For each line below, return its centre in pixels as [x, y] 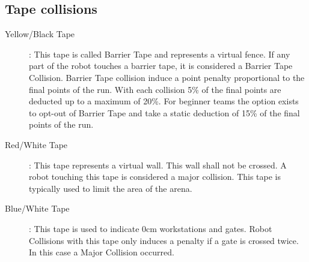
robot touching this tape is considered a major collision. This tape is [155, 177]
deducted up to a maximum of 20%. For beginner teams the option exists [164, 101]
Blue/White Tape [37, 208]
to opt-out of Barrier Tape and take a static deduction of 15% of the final [164, 112]
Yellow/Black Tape [40, 34]
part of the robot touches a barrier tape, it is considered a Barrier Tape [161, 66]
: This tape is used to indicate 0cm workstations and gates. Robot [151, 228]
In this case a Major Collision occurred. [102, 252]
